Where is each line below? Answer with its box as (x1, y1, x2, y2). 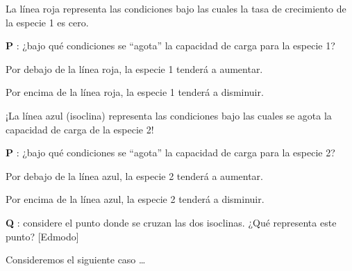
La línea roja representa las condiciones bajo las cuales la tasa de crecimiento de (6, 1, 346, 15)
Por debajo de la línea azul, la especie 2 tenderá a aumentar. (6, 168, 263, 183)
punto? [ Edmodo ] (6, 229, 79, 243)
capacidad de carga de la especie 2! (6, 122, 154, 136)
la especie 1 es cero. (6, 15, 89, 29)
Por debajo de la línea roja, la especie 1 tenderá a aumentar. (6, 61, 263, 76)
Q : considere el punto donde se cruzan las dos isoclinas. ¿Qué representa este (6, 215, 337, 229)
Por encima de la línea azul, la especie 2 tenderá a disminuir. (6, 192, 265, 206)
